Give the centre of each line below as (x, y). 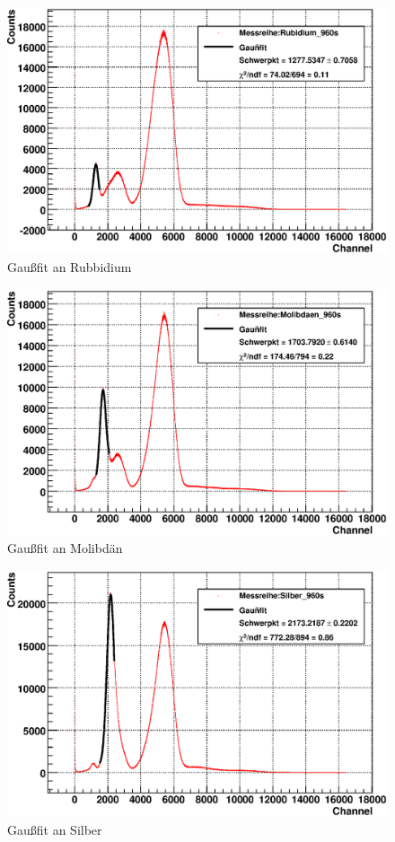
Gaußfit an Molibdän (65, 548)
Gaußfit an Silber (55, 829)
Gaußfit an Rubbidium (70, 266)
